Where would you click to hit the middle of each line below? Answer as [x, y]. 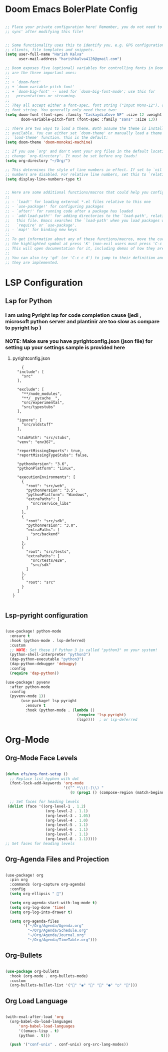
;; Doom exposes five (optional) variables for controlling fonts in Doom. [86, 68]
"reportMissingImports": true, [50, 451]
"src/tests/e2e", [48, 561]
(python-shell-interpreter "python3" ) [50, 655]
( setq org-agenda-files [34, 921]
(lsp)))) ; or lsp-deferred [107, 719]
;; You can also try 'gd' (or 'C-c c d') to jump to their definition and [85, 258]
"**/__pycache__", [41, 398]
